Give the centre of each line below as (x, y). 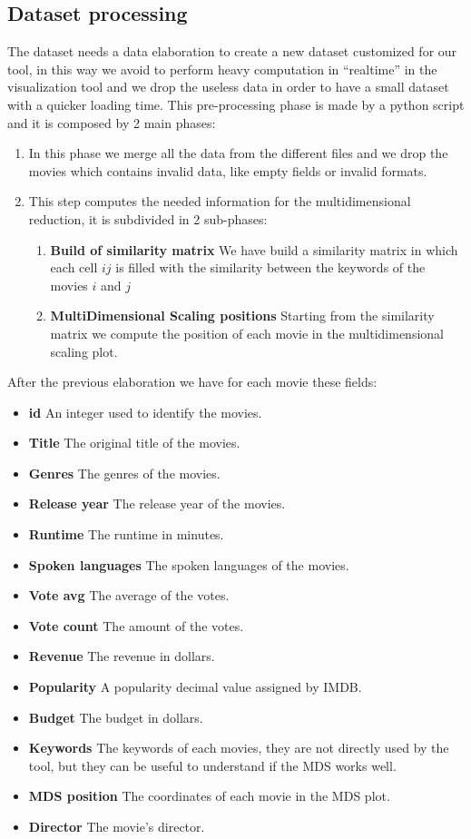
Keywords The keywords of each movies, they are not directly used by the (239, 748)
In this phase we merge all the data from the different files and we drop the (238, 153)
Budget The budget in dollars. (116, 717)
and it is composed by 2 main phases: (112, 122)
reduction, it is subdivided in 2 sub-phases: (148, 218)
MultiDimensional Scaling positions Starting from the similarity (242, 316)
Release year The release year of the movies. (157, 503)
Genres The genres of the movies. (124, 473)
